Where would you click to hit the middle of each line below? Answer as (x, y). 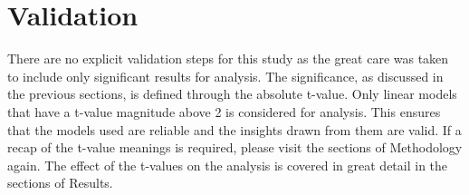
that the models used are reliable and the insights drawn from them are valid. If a (234, 129)
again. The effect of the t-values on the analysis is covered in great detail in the (228, 165)
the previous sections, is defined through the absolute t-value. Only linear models (232, 94)
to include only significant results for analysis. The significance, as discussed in (225, 76)
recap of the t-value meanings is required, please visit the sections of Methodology (235, 147)
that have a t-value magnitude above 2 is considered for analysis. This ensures (224, 111)
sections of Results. (60, 183)
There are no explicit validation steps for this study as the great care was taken (228, 58)
